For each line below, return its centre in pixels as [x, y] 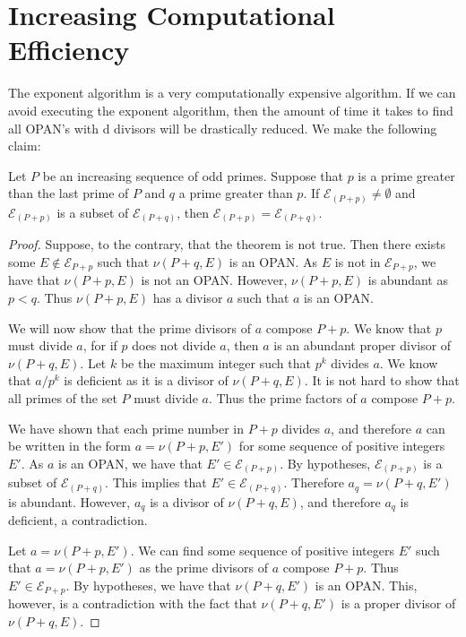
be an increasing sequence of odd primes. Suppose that [193, 175]
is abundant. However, [69, 501]
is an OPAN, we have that [130, 463]
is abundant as [408, 280]
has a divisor [188, 297]
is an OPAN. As [273, 261]
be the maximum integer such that [216, 362]
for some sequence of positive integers [342, 446]
